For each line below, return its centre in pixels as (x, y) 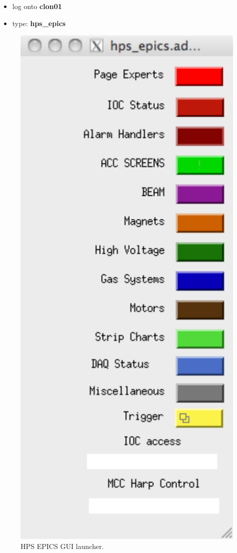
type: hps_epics (39, 23)
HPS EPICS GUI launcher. (62, 546)
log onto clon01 (37, 6)
